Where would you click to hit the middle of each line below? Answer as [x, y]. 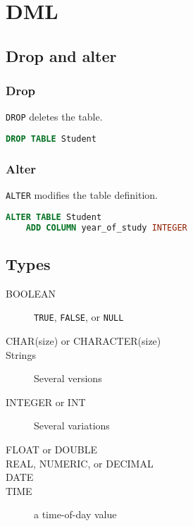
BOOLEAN [31, 293]
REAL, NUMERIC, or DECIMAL [80, 463]
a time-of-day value [75, 514]
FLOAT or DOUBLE [51, 449]
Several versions [68, 378]
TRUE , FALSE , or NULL [79, 317]
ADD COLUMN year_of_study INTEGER [106, 227]
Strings [21, 354]
